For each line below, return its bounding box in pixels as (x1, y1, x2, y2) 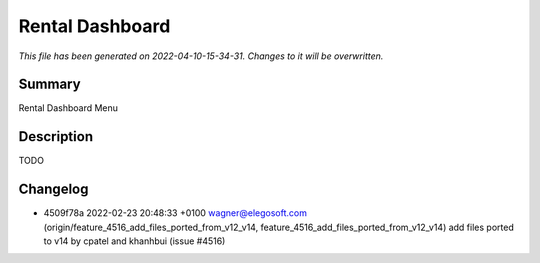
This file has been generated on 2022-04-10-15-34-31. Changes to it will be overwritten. (18, 50, 384, 62)
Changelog (18, 181, 89, 198)
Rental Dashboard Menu (18, 102, 119, 114)
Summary (18, 76, 81, 93)
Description (18, 128, 94, 145)
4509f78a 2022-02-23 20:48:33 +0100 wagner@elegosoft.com (43, 207, 307, 219)
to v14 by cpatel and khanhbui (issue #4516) (43, 235, 226, 247)
